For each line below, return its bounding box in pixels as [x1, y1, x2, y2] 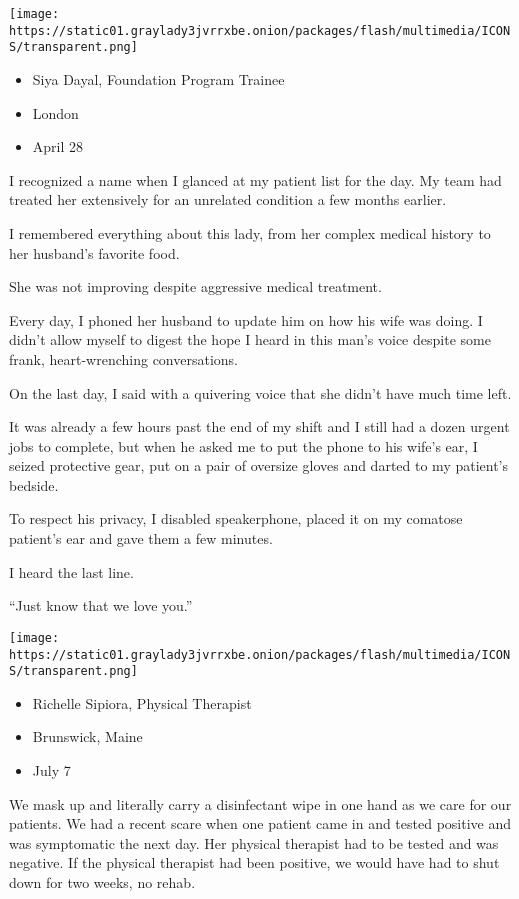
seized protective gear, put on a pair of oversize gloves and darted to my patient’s [9, 455, 509, 476]
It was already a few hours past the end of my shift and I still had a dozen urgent [9, 416, 510, 437]
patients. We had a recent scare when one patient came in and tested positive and [9, 813, 512, 834]
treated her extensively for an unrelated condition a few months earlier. [9, 189, 447, 210]
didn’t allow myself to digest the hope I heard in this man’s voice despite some [9, 329, 491, 350]
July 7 [32, 760, 71, 780]
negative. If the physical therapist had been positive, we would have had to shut [9, 852, 500, 873]
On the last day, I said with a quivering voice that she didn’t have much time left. [9, 382, 512, 403]
